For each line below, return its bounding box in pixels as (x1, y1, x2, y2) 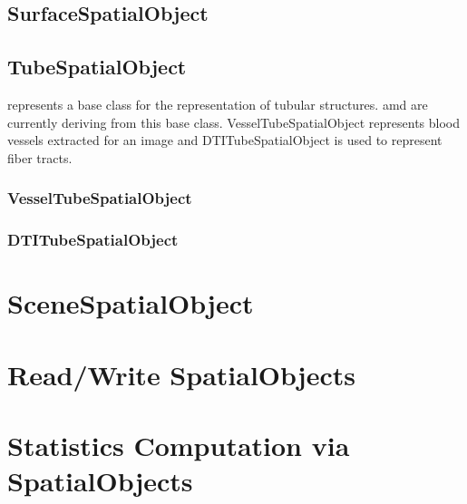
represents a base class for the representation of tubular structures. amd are (7, 94, 428, 113)
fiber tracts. (7, 148, 73, 167)
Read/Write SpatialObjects (7, 355, 355, 393)
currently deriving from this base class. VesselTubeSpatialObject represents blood (7, 112, 461, 131)
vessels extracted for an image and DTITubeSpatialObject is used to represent (7, 131, 443, 150)
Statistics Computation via (7, 426, 350, 463)
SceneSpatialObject (7, 285, 254, 322)
